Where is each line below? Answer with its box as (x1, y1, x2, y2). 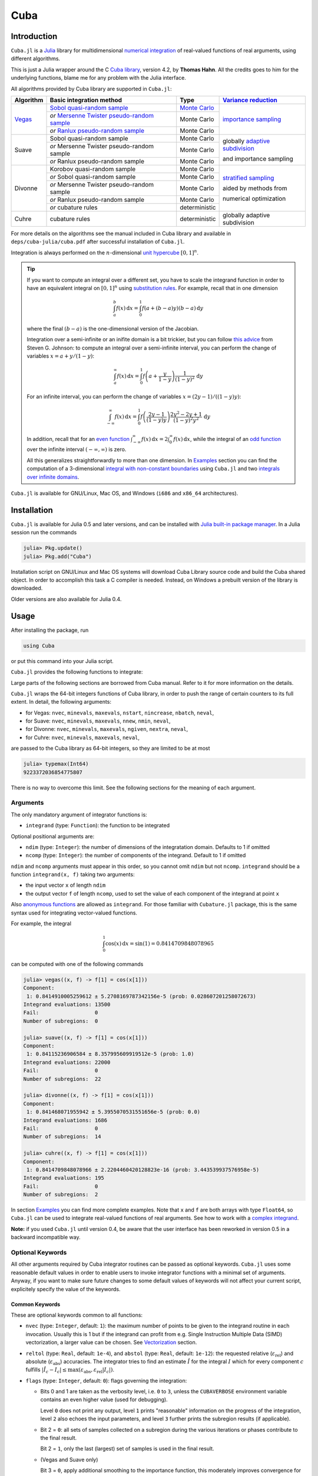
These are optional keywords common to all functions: (11, 1311, 143, 1318)
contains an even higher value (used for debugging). (40, 1396, 168, 1403)
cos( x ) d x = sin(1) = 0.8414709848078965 (105, 941, 214, 947)
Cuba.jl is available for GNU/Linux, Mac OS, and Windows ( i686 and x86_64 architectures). (11, 490, 238, 497)
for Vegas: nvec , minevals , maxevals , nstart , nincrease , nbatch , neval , (25, 709, 214, 716)
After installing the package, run (11, 626, 89, 633)
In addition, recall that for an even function (26, 435, 130, 442)
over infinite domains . (26, 473, 79, 481)
